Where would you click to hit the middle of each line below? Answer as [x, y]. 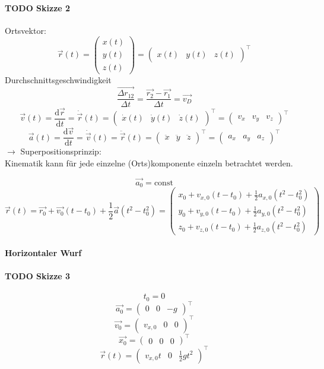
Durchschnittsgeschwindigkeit [58, 79]
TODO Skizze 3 [38, 276]
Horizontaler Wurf [43, 253]
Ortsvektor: [26, 30]
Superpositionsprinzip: [61, 151]
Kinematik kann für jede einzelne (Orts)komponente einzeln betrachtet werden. [149, 163]
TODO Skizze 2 [38, 7]
